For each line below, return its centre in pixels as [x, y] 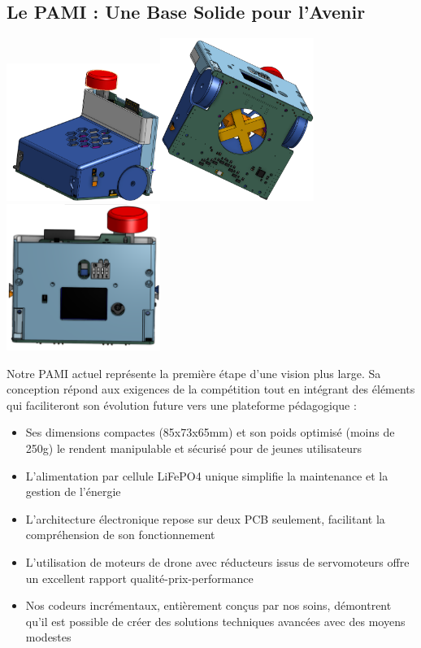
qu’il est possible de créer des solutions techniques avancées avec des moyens [215, 621]
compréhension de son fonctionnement [120, 535]
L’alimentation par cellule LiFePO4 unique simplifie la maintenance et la [207, 475]
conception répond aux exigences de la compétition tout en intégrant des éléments [211, 389]
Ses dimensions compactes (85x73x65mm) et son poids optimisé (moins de [210, 432]
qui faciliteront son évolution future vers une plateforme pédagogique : [182, 404]
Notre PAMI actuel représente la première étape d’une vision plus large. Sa [194, 373]
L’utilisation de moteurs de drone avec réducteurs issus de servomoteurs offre [217, 561]
